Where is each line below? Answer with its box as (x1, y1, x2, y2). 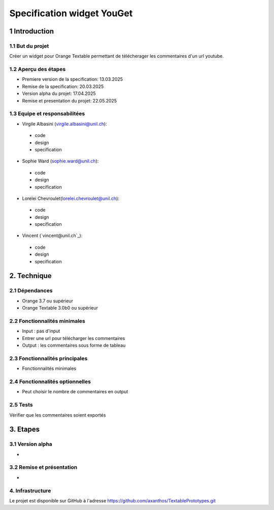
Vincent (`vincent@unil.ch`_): (22, 232, 83, 239)
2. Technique (9, 271, 52, 280)
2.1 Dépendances (9, 287, 53, 294)
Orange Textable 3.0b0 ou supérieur (22, 305, 98, 311)
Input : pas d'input (22, 328, 60, 334)
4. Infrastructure (9, 487, 51, 494)
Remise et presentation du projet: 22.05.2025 (22, 97, 117, 104)
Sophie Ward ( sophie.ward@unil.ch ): (22, 158, 99, 164)
